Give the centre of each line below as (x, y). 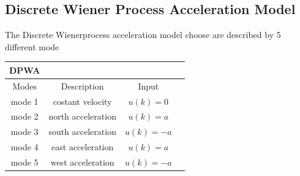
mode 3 (24, 132)
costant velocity (82, 101)
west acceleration (82, 162)
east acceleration (83, 147)
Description (82, 86)
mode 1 (24, 101)
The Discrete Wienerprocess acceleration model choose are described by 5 (143, 35)
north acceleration (82, 116)
